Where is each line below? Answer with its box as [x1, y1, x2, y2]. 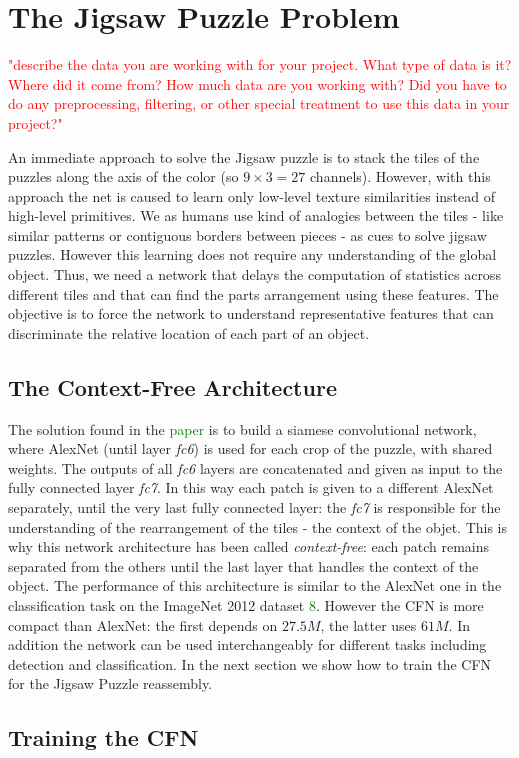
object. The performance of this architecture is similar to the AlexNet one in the [8, 575, 502, 596]
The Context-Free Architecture [8, 371, 337, 402]
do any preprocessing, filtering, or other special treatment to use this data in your [8, 93, 510, 114]
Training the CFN [8, 722, 199, 753]
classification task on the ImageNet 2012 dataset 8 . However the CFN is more [8, 594, 484, 615]
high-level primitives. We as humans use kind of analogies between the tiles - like [8, 205, 504, 226]
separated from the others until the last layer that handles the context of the [8, 555, 479, 576]
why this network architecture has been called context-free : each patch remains [8, 536, 490, 557]
